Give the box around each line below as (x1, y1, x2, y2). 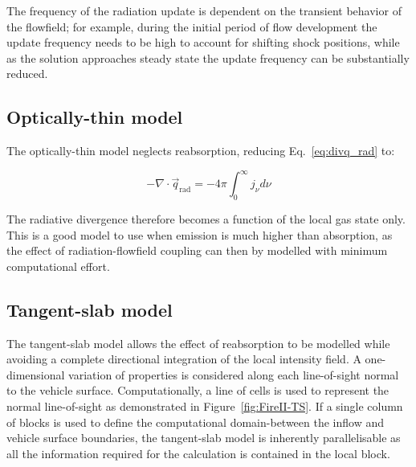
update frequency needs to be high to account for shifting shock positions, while (6, 34, 400, 51)
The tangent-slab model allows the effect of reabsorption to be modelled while (6, 334, 390, 351)
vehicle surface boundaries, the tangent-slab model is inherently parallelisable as (6, 429, 401, 446)
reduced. (6, 65, 48, 82)
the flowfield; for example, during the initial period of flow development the (6, 18, 377, 35)
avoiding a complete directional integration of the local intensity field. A (6, 350, 361, 367)
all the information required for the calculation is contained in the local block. (6, 444, 390, 461)
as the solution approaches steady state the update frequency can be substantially (6, 49, 410, 66)
